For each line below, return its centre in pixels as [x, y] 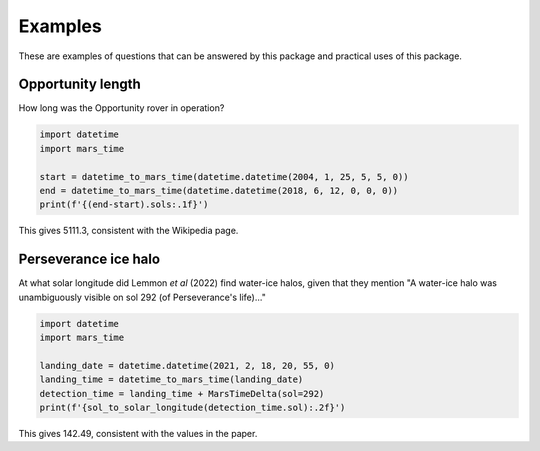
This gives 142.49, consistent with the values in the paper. [138, 433]
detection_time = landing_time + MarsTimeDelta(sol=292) [182, 393]
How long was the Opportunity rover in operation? [121, 108]
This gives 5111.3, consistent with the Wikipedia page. [128, 231]
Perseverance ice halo [89, 259]
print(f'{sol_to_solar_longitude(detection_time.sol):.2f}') [192, 407]
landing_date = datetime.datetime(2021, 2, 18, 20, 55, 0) [187, 365]
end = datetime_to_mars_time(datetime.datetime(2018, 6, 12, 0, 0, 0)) [219, 190]
